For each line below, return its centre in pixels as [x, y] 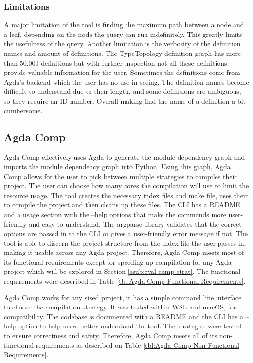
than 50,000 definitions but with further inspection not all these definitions [116, 63]
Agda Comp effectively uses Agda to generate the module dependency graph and [125, 157]
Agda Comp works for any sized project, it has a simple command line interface [123, 297]
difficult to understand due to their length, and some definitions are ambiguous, [123, 91]
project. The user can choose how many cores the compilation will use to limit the [126, 186]
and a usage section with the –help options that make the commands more [115, 214]
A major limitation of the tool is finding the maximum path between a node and [124, 25]
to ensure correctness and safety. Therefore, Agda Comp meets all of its [111, 336]
